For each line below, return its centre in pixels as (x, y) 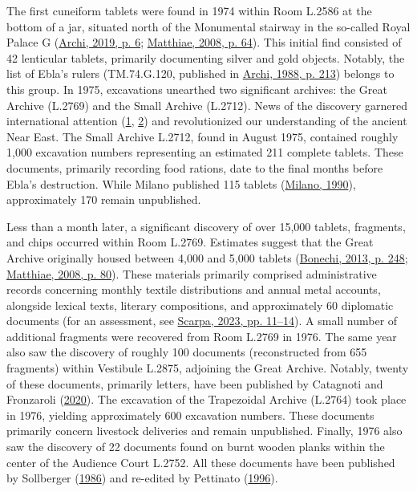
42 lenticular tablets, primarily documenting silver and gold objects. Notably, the (206, 57)
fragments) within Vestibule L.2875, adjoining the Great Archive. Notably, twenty (208, 368)
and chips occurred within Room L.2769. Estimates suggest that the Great (190, 242)
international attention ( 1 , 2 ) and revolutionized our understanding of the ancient (207, 121)
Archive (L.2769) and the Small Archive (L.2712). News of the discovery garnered (207, 105)
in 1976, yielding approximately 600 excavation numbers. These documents (190, 415)
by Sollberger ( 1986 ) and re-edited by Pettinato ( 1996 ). (142, 478)
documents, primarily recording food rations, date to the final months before (195, 167)
